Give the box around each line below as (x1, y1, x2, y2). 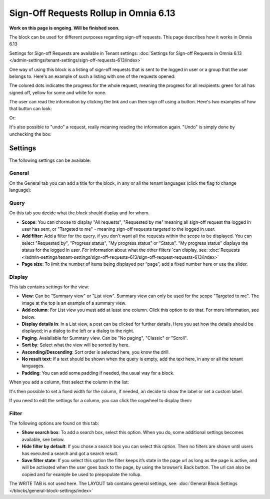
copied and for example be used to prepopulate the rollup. (21, 471, 142, 477)
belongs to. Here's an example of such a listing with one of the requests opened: (9, 73, 175, 79)
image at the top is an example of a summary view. (21, 300, 126, 306)
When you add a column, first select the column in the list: (9, 379, 129, 385)
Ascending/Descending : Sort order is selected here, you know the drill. (21, 349, 170, 355)
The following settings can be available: (9, 157, 91, 163)
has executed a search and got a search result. (21, 450, 118, 457)
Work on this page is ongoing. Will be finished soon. (9, 25, 120, 31)
